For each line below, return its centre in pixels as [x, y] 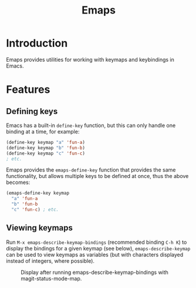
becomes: [18, 182]
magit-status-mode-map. [51, 278]
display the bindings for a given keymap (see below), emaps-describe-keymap [98, 248]
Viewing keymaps [40, 228]
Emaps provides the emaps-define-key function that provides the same [91, 170]
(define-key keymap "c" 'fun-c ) [45, 153]
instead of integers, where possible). [50, 261]
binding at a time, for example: [43, 131]
